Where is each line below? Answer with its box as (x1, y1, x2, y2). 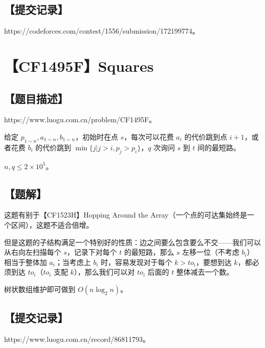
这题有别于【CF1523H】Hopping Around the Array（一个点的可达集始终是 (4, 209, 247, 220)
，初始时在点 (75, 131, 118, 142)
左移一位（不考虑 (182, 247, 240, 257)
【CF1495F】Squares (4, 55, 154, 76)
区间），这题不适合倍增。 (11, 219, 93, 230)
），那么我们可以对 (74, 266, 135, 277)
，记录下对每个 (67, 247, 117, 257)
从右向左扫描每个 (4, 247, 61, 257)
